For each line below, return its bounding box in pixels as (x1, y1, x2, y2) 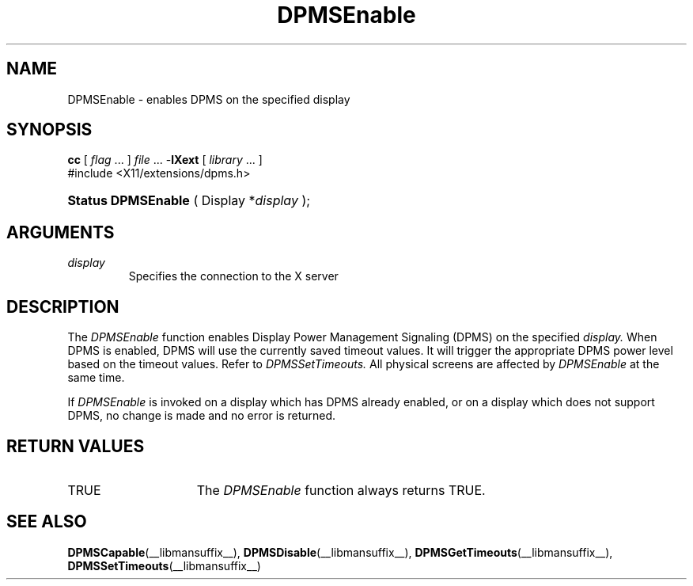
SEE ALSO (6, 512, 87, 532)
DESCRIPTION (6, 296, 119, 317)
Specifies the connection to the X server (128, 269, 339, 283)
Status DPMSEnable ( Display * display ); (67, 192, 311, 209)
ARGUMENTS (6, 222, 115, 242)
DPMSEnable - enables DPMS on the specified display (67, 92, 350, 106)
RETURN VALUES (6, 436, 145, 456)
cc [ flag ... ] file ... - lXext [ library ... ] (67, 153, 263, 167)
